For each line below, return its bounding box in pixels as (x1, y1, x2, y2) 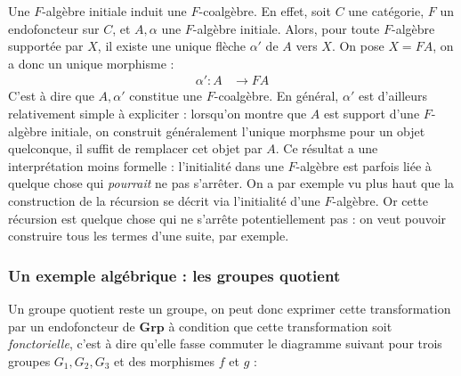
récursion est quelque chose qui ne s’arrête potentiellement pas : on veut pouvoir (8, 208, 447, 227)
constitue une (129, 86, 203, 105)
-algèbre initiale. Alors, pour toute (192, 19, 380, 37)
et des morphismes (114, 351, 215, 370)
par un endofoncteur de (8, 316, 135, 335)
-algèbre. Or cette (332, 191, 428, 209)
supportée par (8, 37, 84, 55)
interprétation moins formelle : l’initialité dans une (8, 156, 284, 175)
